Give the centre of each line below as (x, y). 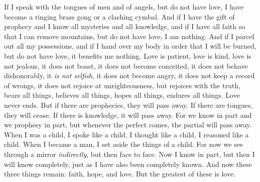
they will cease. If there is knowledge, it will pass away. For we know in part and (128, 115)
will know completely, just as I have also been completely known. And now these (128, 164)
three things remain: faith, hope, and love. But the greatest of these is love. (120, 174)
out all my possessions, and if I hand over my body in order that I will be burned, (130, 46)
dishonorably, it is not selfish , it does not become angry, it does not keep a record (129, 75)
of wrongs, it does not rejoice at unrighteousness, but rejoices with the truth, (122, 85)
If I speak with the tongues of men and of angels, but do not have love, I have (124, 7)
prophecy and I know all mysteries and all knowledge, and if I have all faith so (125, 26)
